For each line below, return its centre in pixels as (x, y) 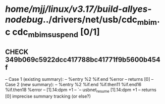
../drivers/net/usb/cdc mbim (100, 20)
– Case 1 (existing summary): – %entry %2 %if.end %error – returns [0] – (79, 79)
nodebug (24, 20)
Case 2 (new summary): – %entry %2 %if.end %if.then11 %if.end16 (73, 85)
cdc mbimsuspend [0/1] (56, 33)
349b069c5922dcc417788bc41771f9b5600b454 (83, 60)
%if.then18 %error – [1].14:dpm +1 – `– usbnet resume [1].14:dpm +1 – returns (81, 90)
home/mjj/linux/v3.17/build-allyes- (79, 9)
